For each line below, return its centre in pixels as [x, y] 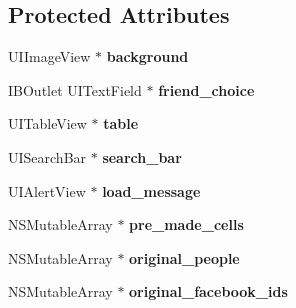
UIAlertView [47, 190]
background [147, 56]
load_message [151, 190]
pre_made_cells [186, 224]
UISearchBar [47, 156]
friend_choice [206, 89]
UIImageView [49, 56]
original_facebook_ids [208, 291]
